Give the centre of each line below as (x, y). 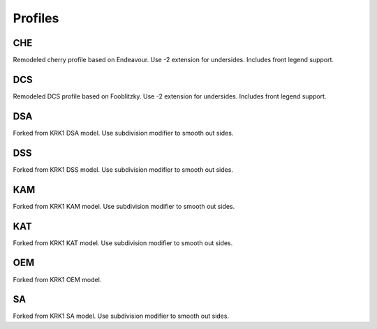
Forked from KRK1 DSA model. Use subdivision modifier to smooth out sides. (123, 133)
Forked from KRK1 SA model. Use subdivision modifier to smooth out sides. (121, 316)
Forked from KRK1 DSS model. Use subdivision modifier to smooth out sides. (123, 169)
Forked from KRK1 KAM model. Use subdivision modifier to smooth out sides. (124, 206)
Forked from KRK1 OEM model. (57, 279)
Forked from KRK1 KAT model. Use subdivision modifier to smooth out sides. (123, 243)
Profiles (36, 18)
